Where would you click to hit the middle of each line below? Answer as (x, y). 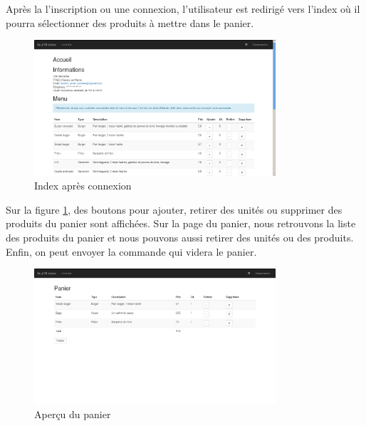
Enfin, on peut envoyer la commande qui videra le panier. (131, 251)
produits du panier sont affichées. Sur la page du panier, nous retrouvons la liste (181, 223)
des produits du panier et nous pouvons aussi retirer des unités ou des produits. (180, 238)
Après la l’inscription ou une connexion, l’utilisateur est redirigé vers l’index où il (183, 9)
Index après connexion (83, 186)
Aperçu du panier (73, 414)
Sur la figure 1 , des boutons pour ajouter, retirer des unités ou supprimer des (174, 209)
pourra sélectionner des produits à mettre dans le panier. (130, 22)
